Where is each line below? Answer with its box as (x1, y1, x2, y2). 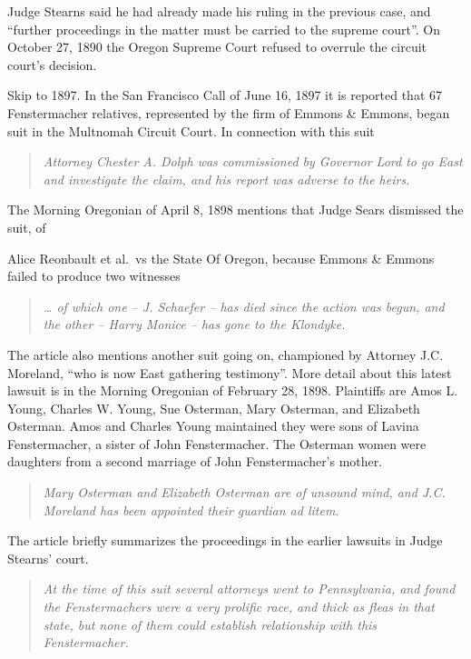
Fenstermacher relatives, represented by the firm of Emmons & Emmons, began (7, 103, 450, 122)
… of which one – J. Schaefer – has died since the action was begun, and (43, 296, 445, 315)
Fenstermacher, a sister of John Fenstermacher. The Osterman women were (7, 434, 427, 453)
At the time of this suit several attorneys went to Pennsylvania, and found (43, 579, 456, 598)
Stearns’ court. (7, 548, 89, 567)
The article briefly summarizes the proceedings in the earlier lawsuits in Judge (7, 531, 443, 550)
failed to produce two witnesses (7, 266, 181, 285)
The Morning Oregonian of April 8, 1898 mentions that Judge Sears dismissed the (7, 200, 464, 219)
